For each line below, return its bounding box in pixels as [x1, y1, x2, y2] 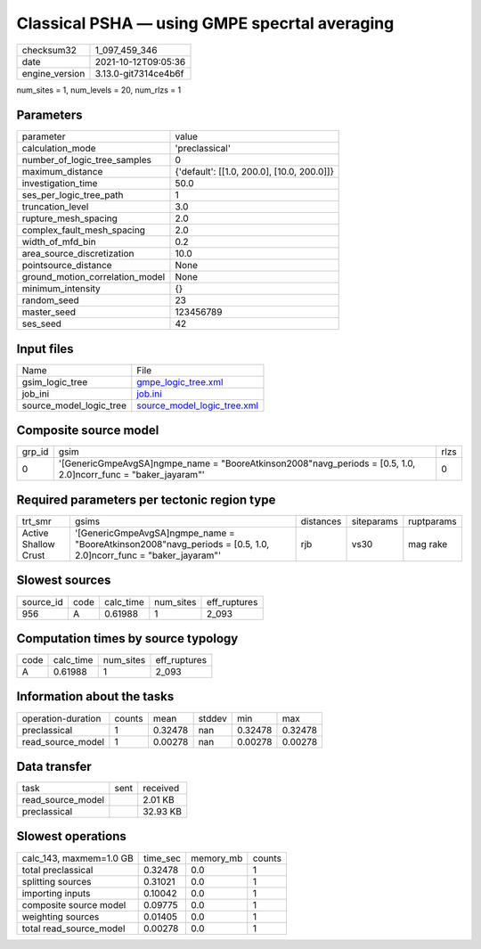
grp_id [21, 446, 49, 458]
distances [300, 515, 342, 528]
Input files [16, 341, 75, 356]
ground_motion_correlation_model [21, 271, 166, 283]
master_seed [21, 306, 76, 318]
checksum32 [21, 44, 77, 56]
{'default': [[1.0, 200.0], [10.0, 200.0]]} [175, 166, 334, 178]
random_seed [21, 294, 79, 307]
